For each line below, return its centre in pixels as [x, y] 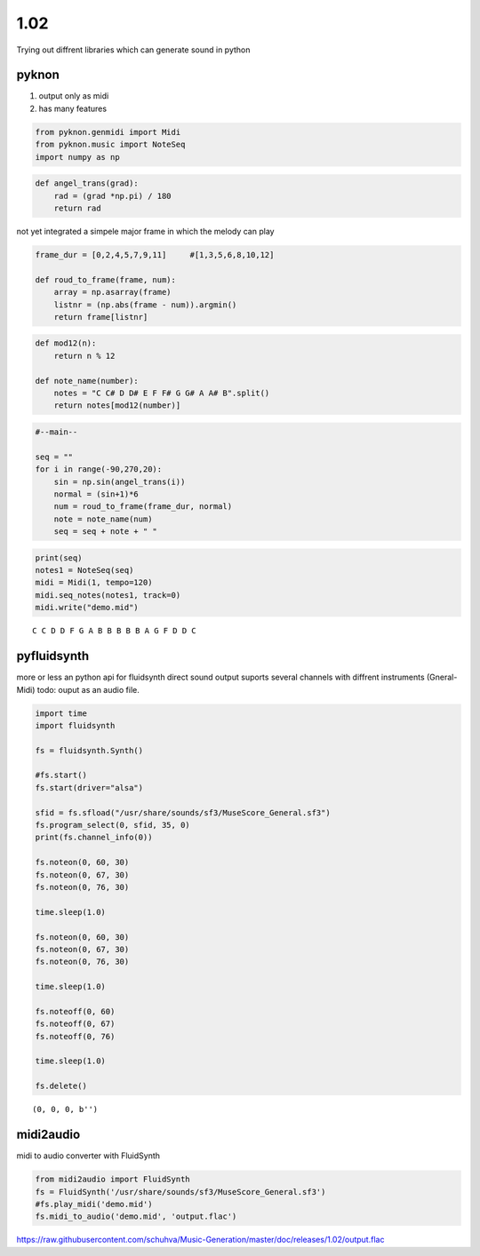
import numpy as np [77, 157]
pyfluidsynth [53, 656]
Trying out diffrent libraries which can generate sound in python [133, 50]
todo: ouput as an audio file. [88, 689]
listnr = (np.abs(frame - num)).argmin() [145, 305]
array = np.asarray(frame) [113, 292]
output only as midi [74, 96]
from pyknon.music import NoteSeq [110, 145]
